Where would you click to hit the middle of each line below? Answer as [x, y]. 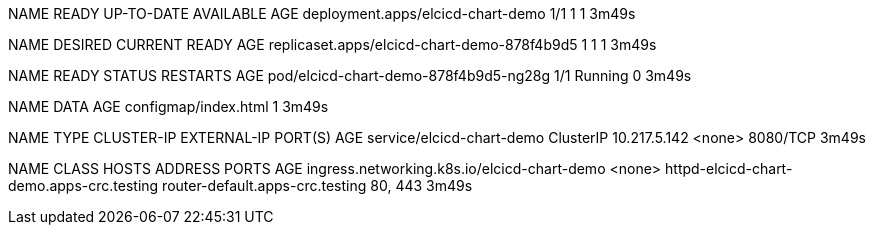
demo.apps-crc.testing [83, 185]
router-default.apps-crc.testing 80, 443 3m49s [317, 185]
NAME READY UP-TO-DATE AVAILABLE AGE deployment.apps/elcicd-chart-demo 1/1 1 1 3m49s [322, 13]
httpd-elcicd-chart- [729, 168]
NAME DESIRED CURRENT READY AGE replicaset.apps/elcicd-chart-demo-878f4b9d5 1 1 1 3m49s [332, 44]
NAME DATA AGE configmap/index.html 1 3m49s [168, 106]
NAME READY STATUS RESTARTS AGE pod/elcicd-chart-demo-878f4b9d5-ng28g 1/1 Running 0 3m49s [350, 75]
